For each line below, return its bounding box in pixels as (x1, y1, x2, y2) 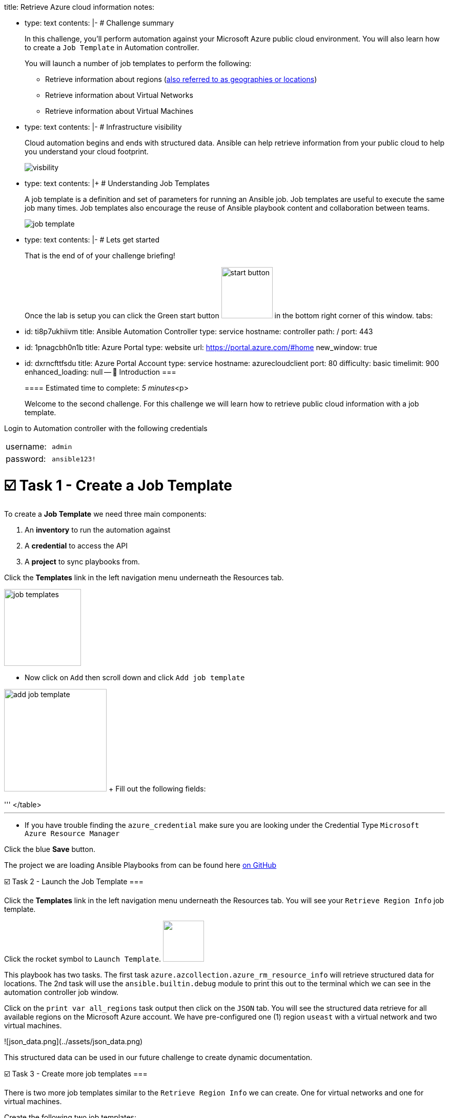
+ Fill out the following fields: (108, 784, 206, 793)
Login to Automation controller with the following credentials (4, 424, 208, 433)
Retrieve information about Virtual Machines (45, 107, 194, 115)
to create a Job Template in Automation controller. (25, 43, 199, 52)
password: (6, 454, 46, 464)
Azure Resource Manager (25, 829, 120, 838)
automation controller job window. (4, 987, 119, 997)
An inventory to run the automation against (25, 525, 171, 534)
